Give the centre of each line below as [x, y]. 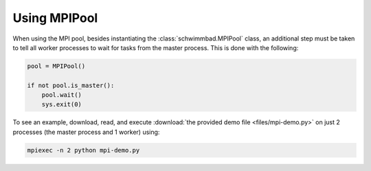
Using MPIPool [55, 18]
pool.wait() [62, 95]
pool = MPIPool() [56, 66]
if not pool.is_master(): [71, 85]
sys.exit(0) [62, 104]
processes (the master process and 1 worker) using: [86, 132]
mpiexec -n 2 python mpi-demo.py [83, 150]
